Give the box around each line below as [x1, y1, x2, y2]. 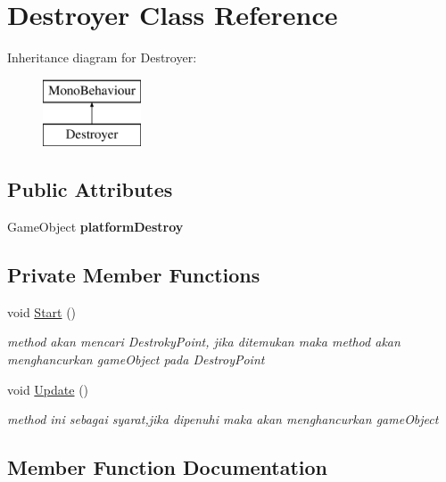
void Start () [7, 302, 77, 321]
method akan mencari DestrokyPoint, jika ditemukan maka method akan [7, 332, 401, 351]
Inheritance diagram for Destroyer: [7, 48, 197, 67]
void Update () [7, 380, 89, 398]
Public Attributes [7, 176, 173, 203]
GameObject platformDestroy [7, 217, 184, 236]
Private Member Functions [7, 261, 260, 289]
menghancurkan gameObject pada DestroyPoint [7, 350, 265, 369]
